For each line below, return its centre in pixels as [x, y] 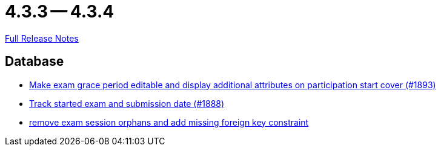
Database [35, 62]
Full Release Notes [42, 38]
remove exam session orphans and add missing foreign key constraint [169, 122]
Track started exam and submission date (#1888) [127, 103]
